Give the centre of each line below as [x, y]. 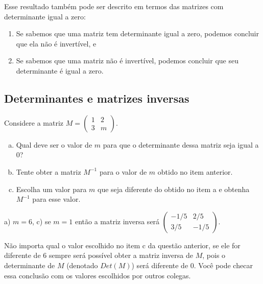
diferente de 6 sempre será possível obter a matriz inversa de [99, 255]
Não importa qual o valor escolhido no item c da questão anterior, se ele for [122, 245]
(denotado [82, 265]
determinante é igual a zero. [60, 70]
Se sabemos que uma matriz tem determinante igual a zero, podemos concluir [137, 33]
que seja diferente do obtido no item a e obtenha [174, 189]
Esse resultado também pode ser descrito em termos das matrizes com [114, 6]
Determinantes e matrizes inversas [97, 98]
